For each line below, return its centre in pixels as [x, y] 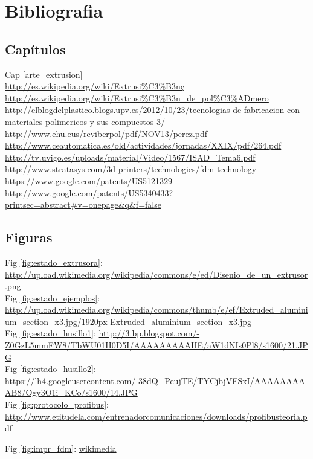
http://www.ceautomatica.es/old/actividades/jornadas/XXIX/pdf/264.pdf [143, 145]
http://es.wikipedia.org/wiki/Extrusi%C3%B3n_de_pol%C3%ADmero [137, 98]
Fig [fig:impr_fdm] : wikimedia [61, 448]
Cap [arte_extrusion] [44, 74]
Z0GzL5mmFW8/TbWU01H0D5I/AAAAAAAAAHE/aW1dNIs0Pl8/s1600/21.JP [156, 345]
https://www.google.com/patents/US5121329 [89, 180]
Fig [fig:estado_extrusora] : [54, 262]
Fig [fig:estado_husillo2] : [50, 369]
